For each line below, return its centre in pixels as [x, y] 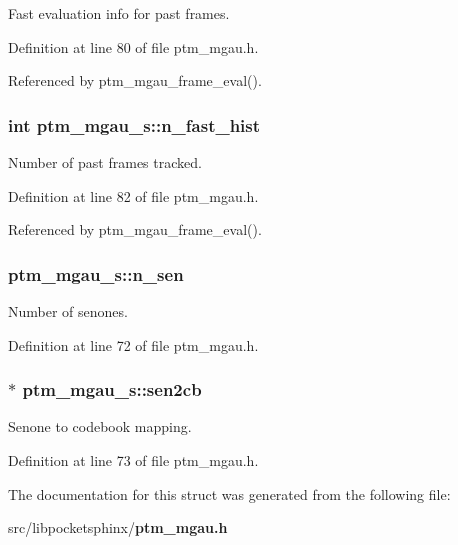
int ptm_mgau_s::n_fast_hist [134, 124]
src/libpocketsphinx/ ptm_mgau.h [118, 527]
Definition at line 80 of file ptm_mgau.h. [133, 46]
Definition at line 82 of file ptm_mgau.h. [133, 195]
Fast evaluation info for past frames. [119, 13]
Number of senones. [68, 311]
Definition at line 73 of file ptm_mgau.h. [133, 460]
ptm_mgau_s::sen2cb [112, 389]
